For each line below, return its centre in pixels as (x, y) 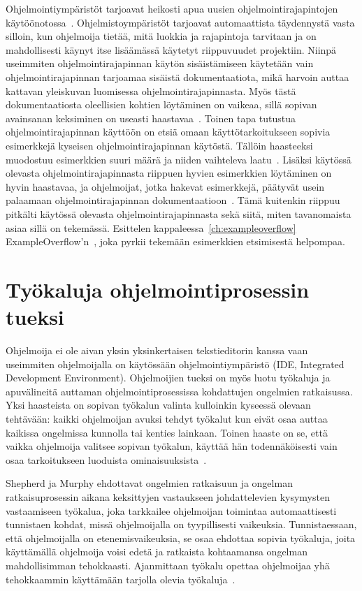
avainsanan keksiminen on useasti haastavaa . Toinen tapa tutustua (151, 118)
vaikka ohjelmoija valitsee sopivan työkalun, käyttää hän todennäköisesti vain (172, 446)
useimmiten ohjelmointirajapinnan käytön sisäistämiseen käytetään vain (160, 63)
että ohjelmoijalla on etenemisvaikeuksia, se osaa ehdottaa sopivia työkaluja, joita (181, 538)
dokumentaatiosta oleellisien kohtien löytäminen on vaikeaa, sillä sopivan (161, 104)
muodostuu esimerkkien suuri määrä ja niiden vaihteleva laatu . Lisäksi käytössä (179, 159)
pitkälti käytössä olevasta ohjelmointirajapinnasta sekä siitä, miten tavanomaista (179, 213)
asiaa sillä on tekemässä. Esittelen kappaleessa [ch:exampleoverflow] (151, 227)
